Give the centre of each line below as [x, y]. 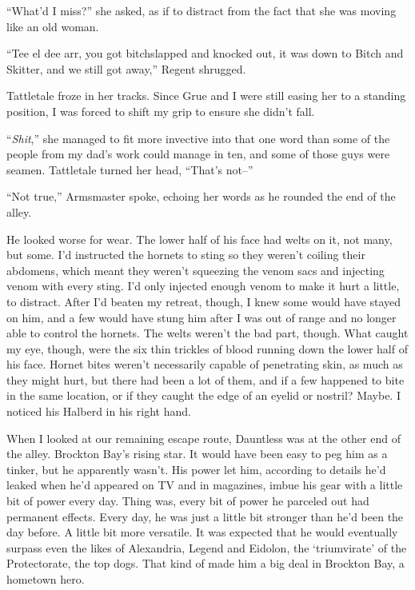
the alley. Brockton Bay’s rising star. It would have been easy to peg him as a [197, 454]
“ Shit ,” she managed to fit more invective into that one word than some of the [198, 138]
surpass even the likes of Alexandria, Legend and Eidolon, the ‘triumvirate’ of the [207, 547]
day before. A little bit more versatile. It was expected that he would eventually [202, 532]
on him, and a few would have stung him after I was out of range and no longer [202, 317]
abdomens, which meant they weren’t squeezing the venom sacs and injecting [196, 270]
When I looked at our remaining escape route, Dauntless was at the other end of [204, 438]
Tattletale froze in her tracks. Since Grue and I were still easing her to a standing [206, 96]
